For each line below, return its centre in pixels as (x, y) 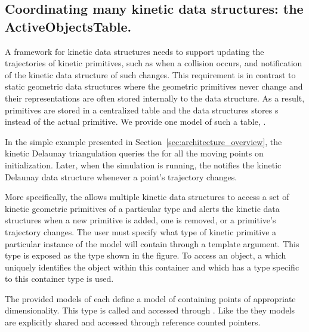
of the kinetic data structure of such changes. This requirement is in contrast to (150, 74)
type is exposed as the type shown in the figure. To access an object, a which (146, 255)
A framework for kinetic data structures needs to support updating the (135, 51)
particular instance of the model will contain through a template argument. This (152, 243)
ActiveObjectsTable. (68, 26)
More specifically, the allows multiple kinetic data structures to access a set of (147, 197)
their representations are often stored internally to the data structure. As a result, (155, 98)
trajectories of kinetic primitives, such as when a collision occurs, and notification (154, 63)
